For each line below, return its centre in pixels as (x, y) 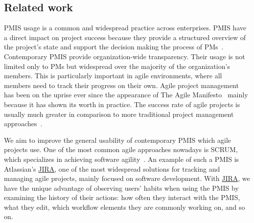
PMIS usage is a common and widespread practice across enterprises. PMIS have (125, 28)
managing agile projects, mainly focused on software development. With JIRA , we (127, 178)
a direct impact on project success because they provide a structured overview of (125, 37)
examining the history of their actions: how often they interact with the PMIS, (122, 197)
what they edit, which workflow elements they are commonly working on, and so (125, 207)
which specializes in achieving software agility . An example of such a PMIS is (122, 159)
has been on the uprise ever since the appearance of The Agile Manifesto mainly (126, 95)
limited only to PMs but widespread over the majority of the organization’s (117, 66)
